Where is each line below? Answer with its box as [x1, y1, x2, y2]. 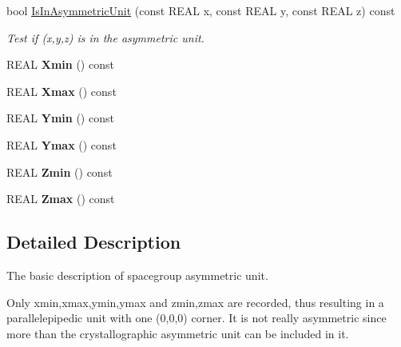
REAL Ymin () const [6, 110, 114, 126]
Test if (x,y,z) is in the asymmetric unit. [6, 29, 204, 46]
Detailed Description [6, 229, 181, 254]
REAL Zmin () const [6, 163, 113, 180]
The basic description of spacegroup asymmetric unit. [6, 266, 268, 283]
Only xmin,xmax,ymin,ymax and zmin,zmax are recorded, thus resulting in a [6, 293, 384, 310]
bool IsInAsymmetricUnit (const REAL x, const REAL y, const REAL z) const [6, 2, 395, 18]
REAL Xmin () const [6, 56, 114, 73]
